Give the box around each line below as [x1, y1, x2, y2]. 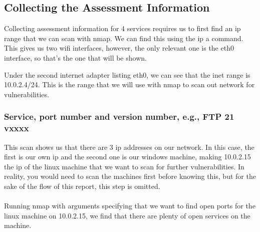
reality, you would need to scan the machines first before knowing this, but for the [4, 171, 256, 181]
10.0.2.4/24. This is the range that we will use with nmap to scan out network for [4, 79, 255, 90]
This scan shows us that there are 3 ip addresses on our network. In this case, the [4, 141, 254, 152]
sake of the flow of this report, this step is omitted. [4, 180, 160, 191]
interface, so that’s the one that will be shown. [4, 52, 147, 63]
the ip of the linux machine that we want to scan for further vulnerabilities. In [4, 161, 244, 171]
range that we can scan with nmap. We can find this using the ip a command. [4, 33, 243, 43]
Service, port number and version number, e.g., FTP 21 [4, 110, 234, 123]
